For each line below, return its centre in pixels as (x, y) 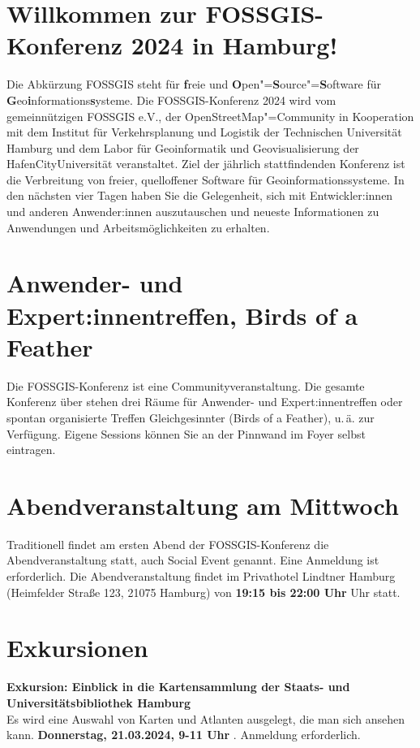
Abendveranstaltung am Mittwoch (203, 505)
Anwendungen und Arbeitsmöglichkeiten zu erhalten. (138, 227)
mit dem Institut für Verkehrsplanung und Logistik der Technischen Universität (204, 132)
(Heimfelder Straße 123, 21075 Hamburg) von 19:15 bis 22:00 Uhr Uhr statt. (204, 592)
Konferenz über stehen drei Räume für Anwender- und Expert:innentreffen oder (205, 402)
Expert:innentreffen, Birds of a (182, 315)
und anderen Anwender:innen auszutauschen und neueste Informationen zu (193, 212)
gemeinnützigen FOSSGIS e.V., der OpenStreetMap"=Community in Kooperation (210, 116)
